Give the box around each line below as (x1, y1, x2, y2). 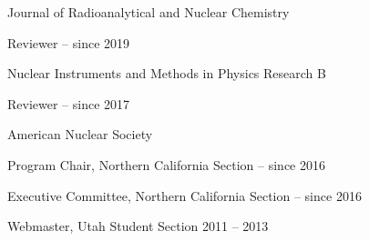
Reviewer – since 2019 (7, 33, 130, 52)
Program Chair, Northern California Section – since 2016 (7, 155, 325, 174)
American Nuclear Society (7, 125, 153, 144)
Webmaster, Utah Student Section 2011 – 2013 (7, 216, 269, 236)
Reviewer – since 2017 (7, 94, 130, 113)
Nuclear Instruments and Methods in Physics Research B (7, 64, 326, 83)
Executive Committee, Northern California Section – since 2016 (7, 186, 362, 205)
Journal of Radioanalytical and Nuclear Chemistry (7, 3, 290, 21)
